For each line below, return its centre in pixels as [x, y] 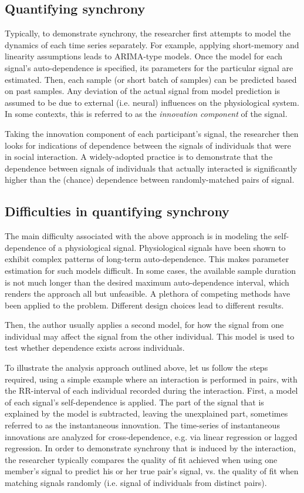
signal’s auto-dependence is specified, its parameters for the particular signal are [149, 67]
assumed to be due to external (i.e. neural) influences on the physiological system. [152, 102]
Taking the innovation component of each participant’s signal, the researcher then [152, 133]
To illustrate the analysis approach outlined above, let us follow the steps [136, 368]
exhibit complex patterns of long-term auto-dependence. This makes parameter [147, 259]
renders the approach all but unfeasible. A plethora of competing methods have [148, 294]
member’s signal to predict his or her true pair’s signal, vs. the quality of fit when [152, 471]
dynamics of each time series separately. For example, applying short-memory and [152, 44]
